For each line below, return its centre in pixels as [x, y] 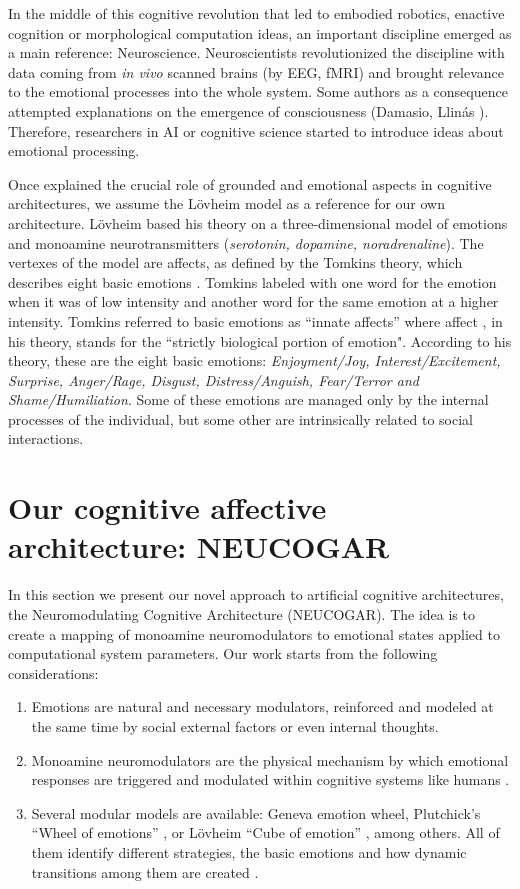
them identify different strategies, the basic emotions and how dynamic [249, 851]
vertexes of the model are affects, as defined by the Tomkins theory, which [235, 262]
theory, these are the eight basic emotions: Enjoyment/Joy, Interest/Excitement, [254, 360]
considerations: [53, 672]
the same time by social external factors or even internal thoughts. [235, 725]
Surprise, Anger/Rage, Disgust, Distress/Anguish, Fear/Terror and [213, 379]
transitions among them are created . [145, 871]
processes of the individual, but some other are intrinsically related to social [240, 418]
